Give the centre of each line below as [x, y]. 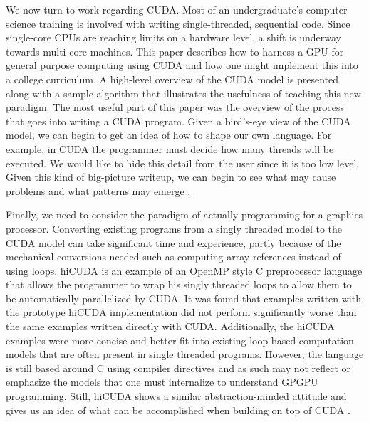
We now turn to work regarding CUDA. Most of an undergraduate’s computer [177, 9]
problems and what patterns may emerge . [98, 190]
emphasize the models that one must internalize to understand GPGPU [162, 382]
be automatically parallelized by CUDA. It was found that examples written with [183, 298]
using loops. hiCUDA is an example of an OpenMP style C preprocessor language [184, 270]
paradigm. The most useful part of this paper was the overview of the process [175, 107]
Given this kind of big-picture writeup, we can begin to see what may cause [171, 177]
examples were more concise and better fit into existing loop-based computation [180, 340]
